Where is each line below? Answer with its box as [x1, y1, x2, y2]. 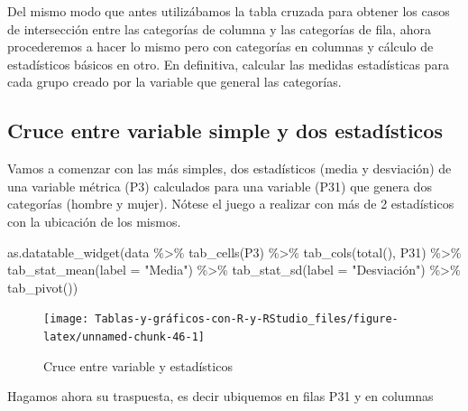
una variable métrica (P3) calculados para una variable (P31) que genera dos [7, 176, 432, 195]
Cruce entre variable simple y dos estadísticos [7, 117, 443, 145]
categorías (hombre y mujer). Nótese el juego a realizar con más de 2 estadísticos [7, 194, 454, 213]
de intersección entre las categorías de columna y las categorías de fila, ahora [7, 19, 431, 38]
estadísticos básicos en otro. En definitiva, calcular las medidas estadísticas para [7, 54, 449, 73]
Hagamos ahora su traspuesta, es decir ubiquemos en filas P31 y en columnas [7, 387, 434, 406]
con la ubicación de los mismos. [7, 211, 181, 230]
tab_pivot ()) [7, 277, 78, 296]
